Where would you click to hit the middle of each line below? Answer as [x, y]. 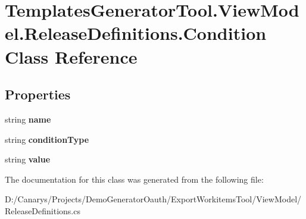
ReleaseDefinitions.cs [43, 210]
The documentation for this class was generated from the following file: [134, 179]
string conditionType [47, 139]
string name [28, 119]
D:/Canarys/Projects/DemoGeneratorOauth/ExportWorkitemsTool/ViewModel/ [153, 199]
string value [28, 159]
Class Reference [71, 56]
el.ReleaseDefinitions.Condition [136, 33]
